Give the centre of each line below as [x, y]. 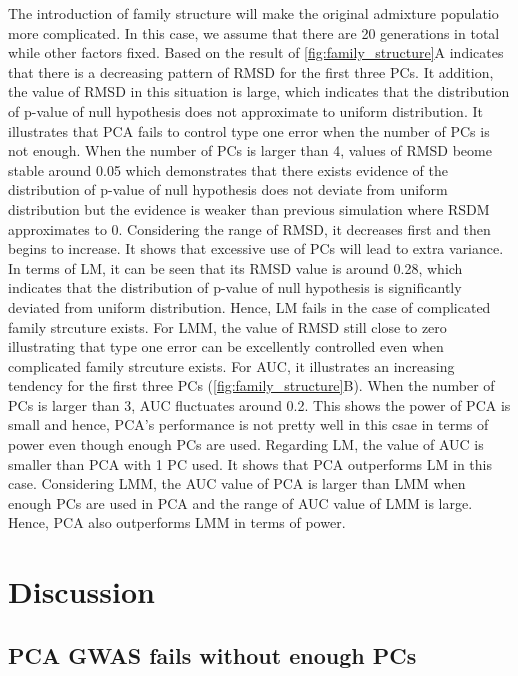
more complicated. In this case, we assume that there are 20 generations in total [254, 32]
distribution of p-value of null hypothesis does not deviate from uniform [228, 189]
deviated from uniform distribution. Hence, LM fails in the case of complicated [249, 306]
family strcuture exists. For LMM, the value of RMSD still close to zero [227, 326]
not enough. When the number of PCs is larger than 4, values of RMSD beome [250, 150]
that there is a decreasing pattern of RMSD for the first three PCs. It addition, [251, 71]
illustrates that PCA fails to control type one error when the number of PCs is [249, 130]
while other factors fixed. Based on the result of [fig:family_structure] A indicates [256, 52]
